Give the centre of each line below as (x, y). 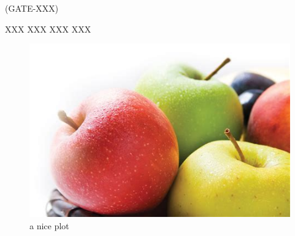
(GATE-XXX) (32, 8)
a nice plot (49, 225)
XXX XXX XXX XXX (48, 29)
